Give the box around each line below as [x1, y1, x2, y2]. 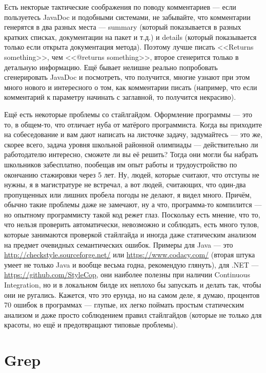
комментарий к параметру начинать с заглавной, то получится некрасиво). [4, 92, 236, 102]
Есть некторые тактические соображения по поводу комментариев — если [4, 2, 236, 12]
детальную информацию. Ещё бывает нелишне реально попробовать [4, 61, 218, 72]
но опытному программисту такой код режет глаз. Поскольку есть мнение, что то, [4, 209, 260, 220]
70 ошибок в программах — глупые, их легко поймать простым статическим [4, 299, 244, 310]
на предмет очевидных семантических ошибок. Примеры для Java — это [4, 239, 233, 250]
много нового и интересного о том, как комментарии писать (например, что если [4, 81, 257, 92]
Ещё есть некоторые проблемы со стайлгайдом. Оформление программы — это [4, 108, 252, 119]
